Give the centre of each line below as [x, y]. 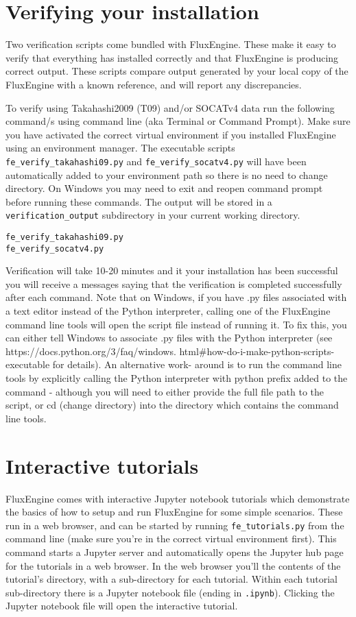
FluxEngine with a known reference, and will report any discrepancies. [154, 84]
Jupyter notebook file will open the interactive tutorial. [122, 606]
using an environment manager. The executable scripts [120, 148]
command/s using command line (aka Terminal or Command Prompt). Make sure [178, 121]
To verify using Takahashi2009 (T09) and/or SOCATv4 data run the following [170, 107]
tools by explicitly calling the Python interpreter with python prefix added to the [177, 378]
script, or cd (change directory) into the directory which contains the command [172, 405]
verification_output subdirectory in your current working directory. [153, 215]
